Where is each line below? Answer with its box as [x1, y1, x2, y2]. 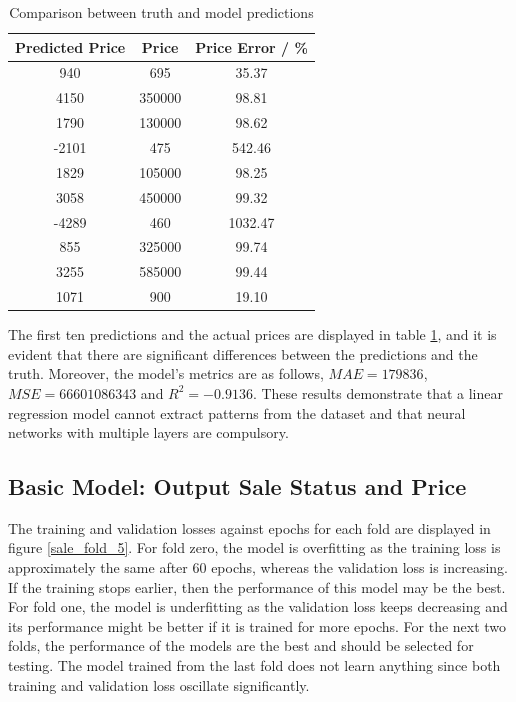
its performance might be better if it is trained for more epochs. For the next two [8, 615, 507, 636]
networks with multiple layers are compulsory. [8, 422, 289, 443]
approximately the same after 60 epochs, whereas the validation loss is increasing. [8, 557, 508, 578]
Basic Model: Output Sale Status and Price [8, 471, 467, 502]
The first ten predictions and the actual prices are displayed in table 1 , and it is [8, 324, 497, 345]
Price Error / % [195, 36, 308, 57]
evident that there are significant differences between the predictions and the [8, 343, 478, 364]
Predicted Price [15, 36, 126, 57]
